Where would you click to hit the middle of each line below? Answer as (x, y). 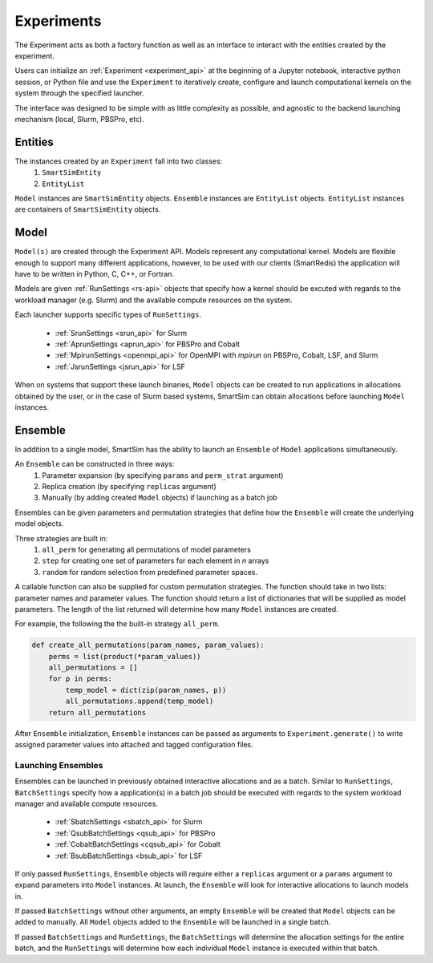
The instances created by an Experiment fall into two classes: (119, 161)
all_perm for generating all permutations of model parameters (147, 549)
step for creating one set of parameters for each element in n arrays (156, 560)
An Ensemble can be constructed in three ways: (95, 464)
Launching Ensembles (59, 765)
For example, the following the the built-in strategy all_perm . (117, 624)
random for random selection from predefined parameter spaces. (150, 572)
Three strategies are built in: (61, 538)
